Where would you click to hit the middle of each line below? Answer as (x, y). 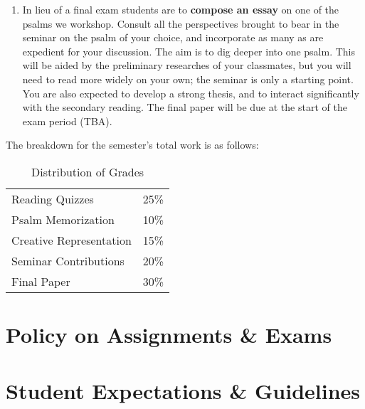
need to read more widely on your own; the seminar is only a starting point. (188, 79)
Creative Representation (72, 240)
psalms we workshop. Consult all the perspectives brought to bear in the (181, 23)
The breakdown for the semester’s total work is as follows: (132, 145)
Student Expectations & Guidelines (183, 390)
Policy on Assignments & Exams (169, 335)
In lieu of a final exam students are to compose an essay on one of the (181, 9)
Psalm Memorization (63, 219)
